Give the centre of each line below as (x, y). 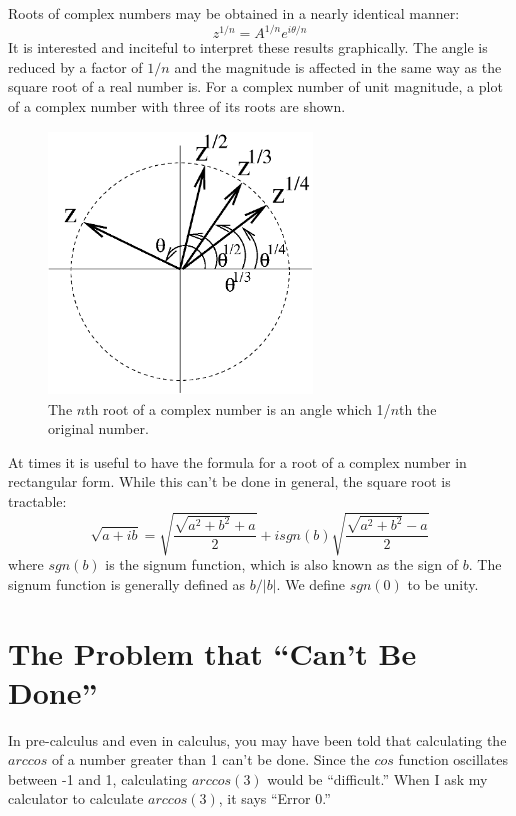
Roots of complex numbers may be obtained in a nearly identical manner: (234, 13)
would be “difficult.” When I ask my (377, 778)
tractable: (37, 501)
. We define (311, 583)
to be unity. (443, 583)
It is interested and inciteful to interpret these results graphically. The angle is (248, 47)
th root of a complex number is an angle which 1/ (238, 408)
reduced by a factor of (75, 66)
